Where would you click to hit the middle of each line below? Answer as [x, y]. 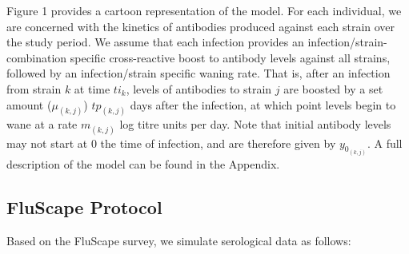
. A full [385, 143]
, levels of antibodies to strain [199, 88]
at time [92, 88]
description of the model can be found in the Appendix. [143, 164]
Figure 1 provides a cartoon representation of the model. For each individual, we [204, 10]
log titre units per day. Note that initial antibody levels [255, 124]
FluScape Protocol [84, 207]
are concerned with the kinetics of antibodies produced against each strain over [201, 26]
